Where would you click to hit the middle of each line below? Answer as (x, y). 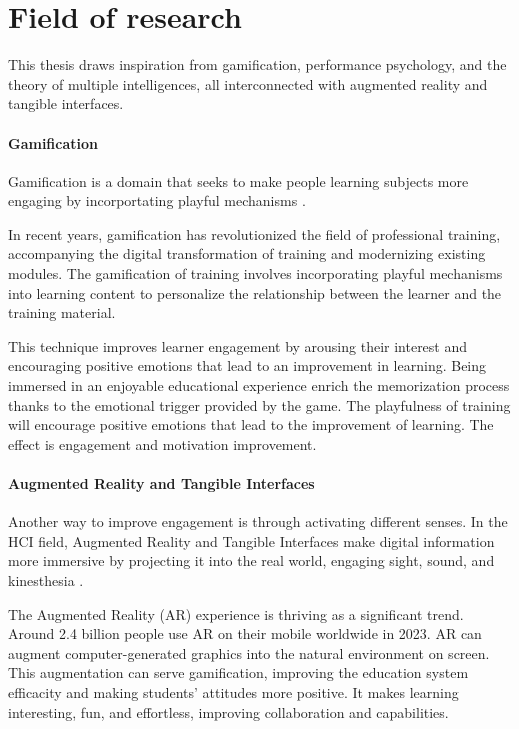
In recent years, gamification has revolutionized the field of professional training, (254, 233)
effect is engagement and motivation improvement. (162, 443)
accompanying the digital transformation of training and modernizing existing (247, 253)
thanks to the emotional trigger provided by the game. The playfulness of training (259, 404)
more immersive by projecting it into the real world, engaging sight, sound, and (251, 560)
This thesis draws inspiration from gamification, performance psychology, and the (257, 64)
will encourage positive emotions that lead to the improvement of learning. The (251, 424)
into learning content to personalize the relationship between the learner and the (255, 292)
